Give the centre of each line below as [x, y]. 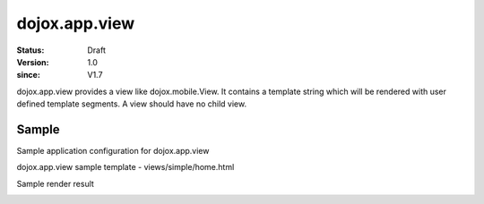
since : [28, 75]
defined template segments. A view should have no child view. [131, 104]
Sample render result [55, 183]
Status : [30, 50]
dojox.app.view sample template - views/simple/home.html [125, 167]
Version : [33, 62]
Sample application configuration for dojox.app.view [113, 151]
